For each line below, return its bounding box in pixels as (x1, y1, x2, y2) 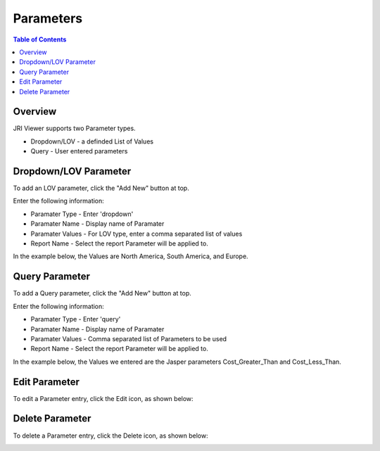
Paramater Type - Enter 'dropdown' (30, 210, 134, 218)
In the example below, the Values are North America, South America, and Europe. (13, 252, 249, 260)
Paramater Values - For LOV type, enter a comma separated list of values (30, 229, 243, 238)
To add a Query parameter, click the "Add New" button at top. (13, 289, 191, 298)
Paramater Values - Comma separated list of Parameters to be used (30, 334, 227, 343)
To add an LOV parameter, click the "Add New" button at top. (13, 184, 189, 193)
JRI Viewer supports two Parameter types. (13, 124, 137, 133)
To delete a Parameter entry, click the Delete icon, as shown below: (13, 431, 208, 440)
